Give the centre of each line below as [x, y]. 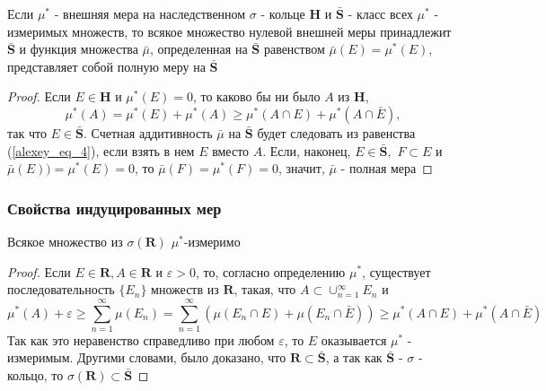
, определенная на [199, 49]
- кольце [283, 13]
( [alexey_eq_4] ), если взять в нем [101, 150]
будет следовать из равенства [336, 132]
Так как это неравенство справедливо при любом [141, 339]
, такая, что [265, 289]
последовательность [61, 289]
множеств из [185, 289]
